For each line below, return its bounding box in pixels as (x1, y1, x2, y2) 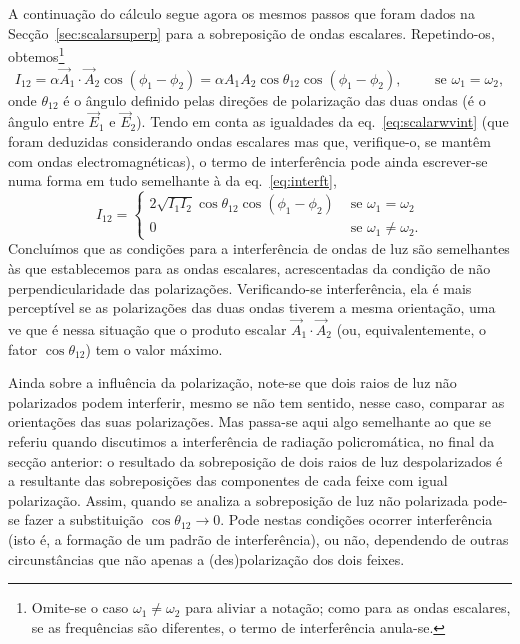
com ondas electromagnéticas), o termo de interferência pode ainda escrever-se (8, 150, 488, 171)
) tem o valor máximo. (85, 338, 223, 359)
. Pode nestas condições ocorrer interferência (220, 509, 493, 530)
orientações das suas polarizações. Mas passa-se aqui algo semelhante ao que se (8, 411, 492, 432)
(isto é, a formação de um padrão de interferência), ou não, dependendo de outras (8, 528, 509, 549)
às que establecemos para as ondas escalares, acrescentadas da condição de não (8, 258, 491, 278)
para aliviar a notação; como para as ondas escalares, (185, 597, 511, 618)
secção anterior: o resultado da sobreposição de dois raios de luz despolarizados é (8, 450, 503, 471)
